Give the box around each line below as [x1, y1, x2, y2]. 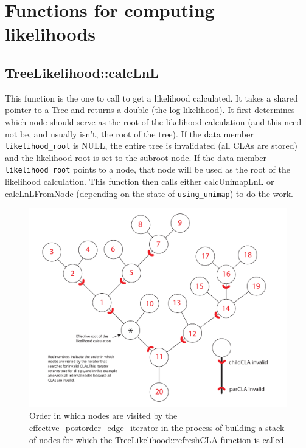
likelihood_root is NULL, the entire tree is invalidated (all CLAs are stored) [5, 139, 297, 152]
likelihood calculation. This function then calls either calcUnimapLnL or [5, 175, 274, 188]
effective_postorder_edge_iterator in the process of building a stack [29, 421, 285, 433]
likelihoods [5, 21, 96, 46]
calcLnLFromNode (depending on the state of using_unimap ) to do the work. [5, 187, 293, 199]
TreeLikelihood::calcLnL [5, 63, 159, 81]
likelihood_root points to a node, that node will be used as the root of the [5, 163, 290, 176]
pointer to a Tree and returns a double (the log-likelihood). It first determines [5, 103, 295, 116]
